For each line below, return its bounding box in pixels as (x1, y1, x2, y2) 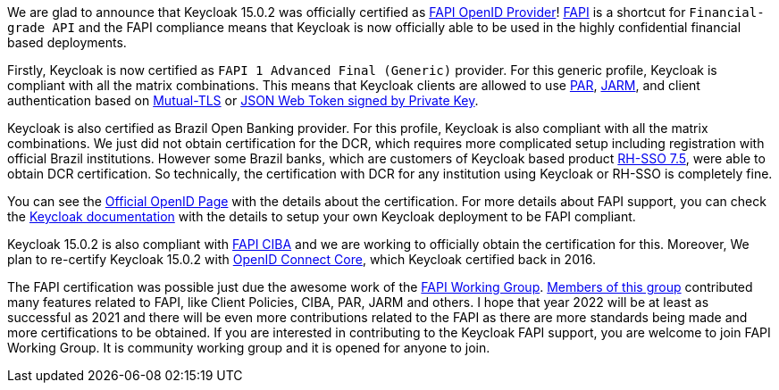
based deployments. (7, 35, 127, 50)
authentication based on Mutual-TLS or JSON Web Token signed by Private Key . (7, 93, 479, 108)
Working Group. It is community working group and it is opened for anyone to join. (7, 340, 490, 355)
